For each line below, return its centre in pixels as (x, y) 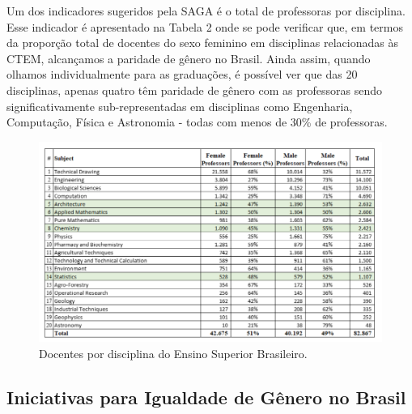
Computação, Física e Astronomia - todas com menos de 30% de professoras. (197, 122)
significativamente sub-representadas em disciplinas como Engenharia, (180, 106)
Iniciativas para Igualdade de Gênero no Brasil (206, 397)
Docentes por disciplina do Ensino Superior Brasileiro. (173, 353)
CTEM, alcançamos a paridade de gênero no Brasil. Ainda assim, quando (189, 58)
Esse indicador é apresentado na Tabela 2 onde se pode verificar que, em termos (205, 26)
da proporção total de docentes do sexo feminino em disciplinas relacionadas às (202, 43)
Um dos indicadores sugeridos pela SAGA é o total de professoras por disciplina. (206, 11)
